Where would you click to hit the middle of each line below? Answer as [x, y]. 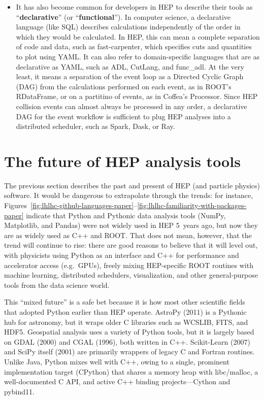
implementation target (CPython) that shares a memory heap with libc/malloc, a [131, 371]
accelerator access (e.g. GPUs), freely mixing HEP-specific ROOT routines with [129, 265]
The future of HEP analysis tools [122, 161]
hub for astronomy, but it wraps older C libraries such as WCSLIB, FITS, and [126, 322]
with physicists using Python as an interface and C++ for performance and [122, 255]
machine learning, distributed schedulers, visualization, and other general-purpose [131, 275]
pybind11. [19, 391]
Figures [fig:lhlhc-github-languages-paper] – [71, 205]
